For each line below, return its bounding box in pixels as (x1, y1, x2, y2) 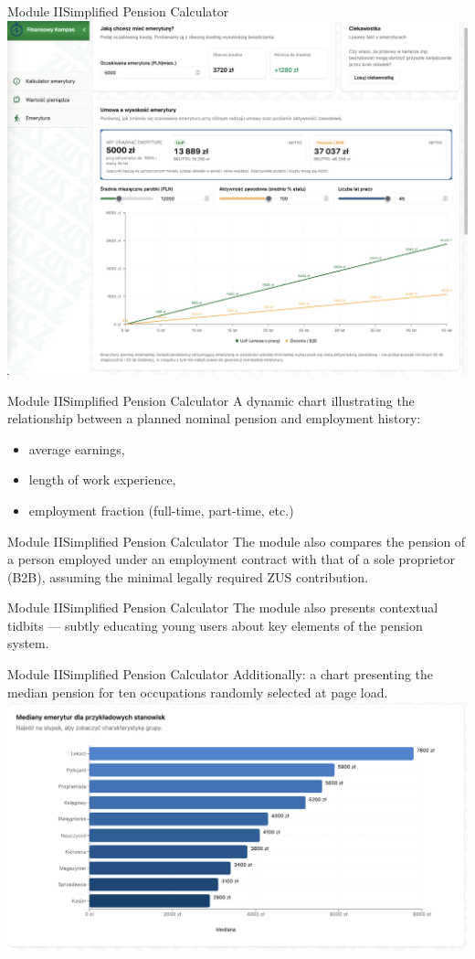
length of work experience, (28, 470, 176, 489)
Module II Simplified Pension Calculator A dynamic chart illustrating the (7, 390, 415, 410)
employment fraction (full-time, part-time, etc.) (28, 500, 294, 519)
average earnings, (28, 439, 125, 458)
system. (7, 634, 49, 653)
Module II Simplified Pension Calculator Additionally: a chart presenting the (7, 665, 434, 684)
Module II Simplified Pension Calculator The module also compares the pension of (7, 531, 466, 550)
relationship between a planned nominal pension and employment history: (7, 409, 421, 428)
